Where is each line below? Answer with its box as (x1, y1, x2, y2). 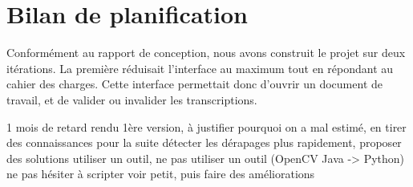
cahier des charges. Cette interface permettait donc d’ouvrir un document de (6, 75, 383, 92)
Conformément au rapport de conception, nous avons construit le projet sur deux (6, 44, 406, 61)
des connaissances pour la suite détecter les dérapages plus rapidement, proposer (6, 134, 402, 151)
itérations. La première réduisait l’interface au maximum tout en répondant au (6, 59, 394, 76)
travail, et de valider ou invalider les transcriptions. (6, 91, 257, 108)
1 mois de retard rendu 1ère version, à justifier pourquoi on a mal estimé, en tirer (6, 118, 407, 135)
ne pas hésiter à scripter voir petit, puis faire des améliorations (6, 165, 315, 182)
